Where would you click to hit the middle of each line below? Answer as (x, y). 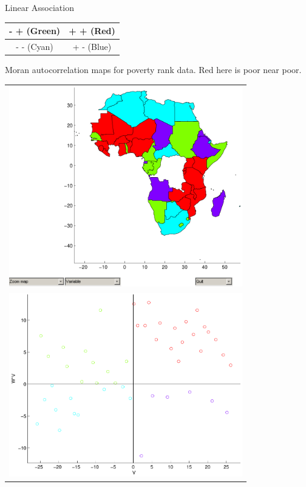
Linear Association (39, 7)
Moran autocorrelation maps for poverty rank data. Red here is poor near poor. (153, 70)
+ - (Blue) (92, 46)
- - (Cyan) (35, 46)
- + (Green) (35, 31)
